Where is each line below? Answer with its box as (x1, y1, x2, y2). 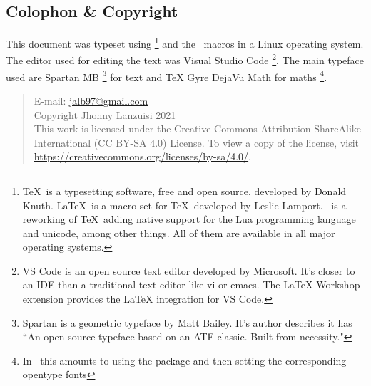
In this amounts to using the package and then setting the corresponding (22, 353, 347, 367)
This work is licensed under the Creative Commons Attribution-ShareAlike (34, 121, 362, 136)
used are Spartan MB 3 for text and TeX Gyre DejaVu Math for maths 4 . (6, 67, 327, 84)
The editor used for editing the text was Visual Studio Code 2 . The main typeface (6, 51, 364, 68)
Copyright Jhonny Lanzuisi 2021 (34, 107, 176, 122)
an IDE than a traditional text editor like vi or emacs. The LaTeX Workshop (22, 277, 360, 292)
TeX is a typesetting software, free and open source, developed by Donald (22, 183, 347, 198)
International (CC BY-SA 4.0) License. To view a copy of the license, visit (34, 135, 360, 150)
